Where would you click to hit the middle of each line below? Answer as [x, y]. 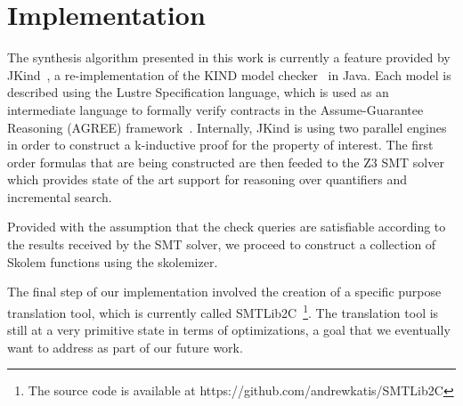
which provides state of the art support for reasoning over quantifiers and [207, 179]
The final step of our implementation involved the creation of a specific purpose [224, 292]
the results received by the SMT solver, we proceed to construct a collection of [222, 244]
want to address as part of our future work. [125, 347]
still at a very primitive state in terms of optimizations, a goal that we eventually [229, 330]
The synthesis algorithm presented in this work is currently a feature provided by [229, 57]
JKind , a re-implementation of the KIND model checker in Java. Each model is [229, 74]
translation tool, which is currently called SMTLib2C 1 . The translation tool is [223, 311]
